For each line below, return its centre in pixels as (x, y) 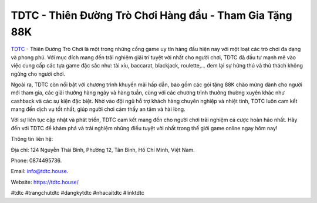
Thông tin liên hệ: (32, 139)
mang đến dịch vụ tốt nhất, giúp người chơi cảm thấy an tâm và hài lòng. (98, 109)
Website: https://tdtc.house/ (45, 182)
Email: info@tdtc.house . (40, 171)
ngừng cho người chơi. (38, 74)
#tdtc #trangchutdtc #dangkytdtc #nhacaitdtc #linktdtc (78, 193)
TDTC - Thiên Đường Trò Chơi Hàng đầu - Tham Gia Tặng (152, 15)
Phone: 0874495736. (36, 161)
